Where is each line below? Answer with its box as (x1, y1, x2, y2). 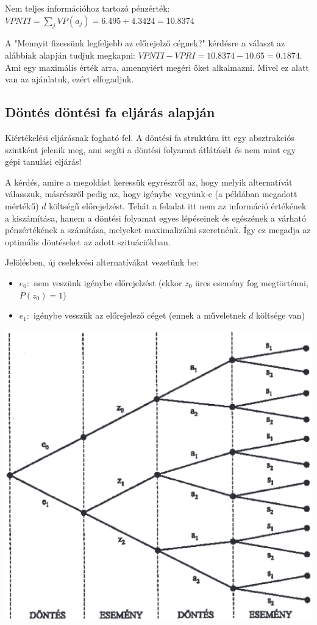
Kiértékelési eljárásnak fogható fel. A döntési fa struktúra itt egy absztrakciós (5, 131, 294, 143)
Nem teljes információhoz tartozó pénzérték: (5, 2, 170, 14)
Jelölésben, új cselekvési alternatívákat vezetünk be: (5, 256, 199, 269)
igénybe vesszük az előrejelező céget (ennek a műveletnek (33, 309, 246, 322)
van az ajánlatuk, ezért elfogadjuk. (5, 73, 134, 85)
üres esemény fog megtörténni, (195, 276, 308, 289)
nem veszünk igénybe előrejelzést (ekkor (33, 276, 182, 289)
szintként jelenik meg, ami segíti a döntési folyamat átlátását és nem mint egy (5, 143, 296, 156)
